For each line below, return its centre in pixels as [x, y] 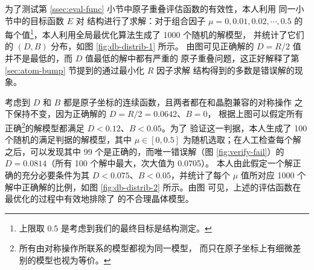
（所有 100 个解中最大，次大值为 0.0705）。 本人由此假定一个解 [170, 163]
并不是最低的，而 [39, 58]
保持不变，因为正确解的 [59, 114]
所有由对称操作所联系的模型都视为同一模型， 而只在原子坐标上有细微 [156, 248]
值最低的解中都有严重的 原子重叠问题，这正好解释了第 [192, 58]
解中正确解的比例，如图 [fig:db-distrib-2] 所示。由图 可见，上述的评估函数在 [153, 187]
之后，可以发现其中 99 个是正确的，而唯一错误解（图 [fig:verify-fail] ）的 [145, 151]
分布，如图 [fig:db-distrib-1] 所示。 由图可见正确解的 [152, 46]
